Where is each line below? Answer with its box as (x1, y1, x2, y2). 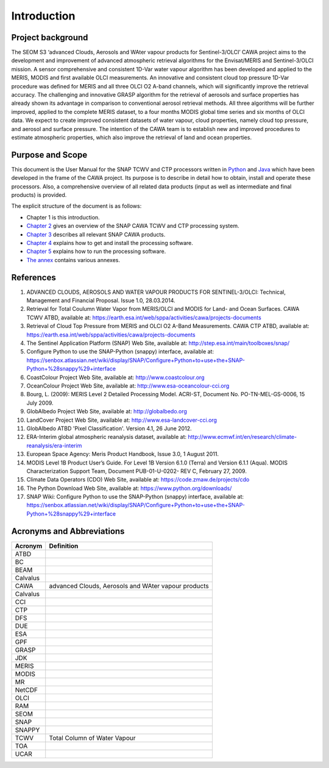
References (11, 272, 56, 283)
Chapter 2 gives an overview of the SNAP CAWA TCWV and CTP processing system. (26, 222, 239, 230)
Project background (11, 32, 88, 43)
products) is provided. (11, 191, 67, 199)
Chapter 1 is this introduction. (26, 213, 100, 221)
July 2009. (26, 399, 54, 407)
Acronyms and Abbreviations (11, 526, 125, 536)
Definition (49, 541, 79, 550)
